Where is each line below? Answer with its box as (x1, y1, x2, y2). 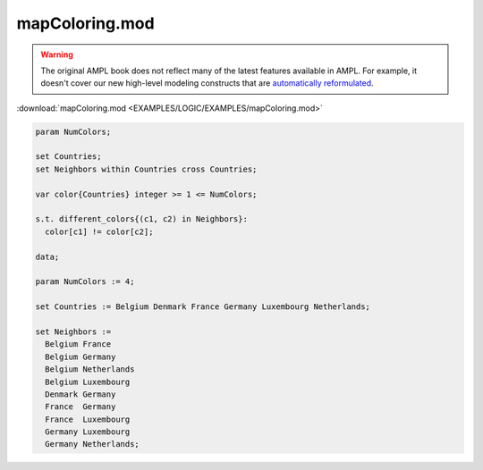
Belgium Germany (45, 351, 116, 362)
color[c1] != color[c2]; (45, 226, 154, 237)
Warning (40, 49, 73, 60)
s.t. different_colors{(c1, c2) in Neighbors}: (35, 214, 248, 224)
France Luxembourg (45, 414, 131, 424)
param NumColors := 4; (35, 277, 135, 287)
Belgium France (45, 340, 112, 349)
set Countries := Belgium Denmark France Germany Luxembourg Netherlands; (35, 302, 371, 312)
